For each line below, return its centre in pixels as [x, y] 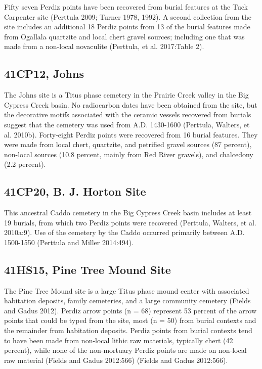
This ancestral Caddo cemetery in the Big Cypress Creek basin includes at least [128, 213]
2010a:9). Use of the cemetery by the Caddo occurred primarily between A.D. [124, 232]
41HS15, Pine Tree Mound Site [88, 269]
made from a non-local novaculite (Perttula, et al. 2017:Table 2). [104, 46]
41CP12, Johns [44, 74]
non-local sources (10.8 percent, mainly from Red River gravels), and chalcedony [129, 154]
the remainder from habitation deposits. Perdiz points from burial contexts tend [128, 330]
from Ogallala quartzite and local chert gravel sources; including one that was [124, 36]
